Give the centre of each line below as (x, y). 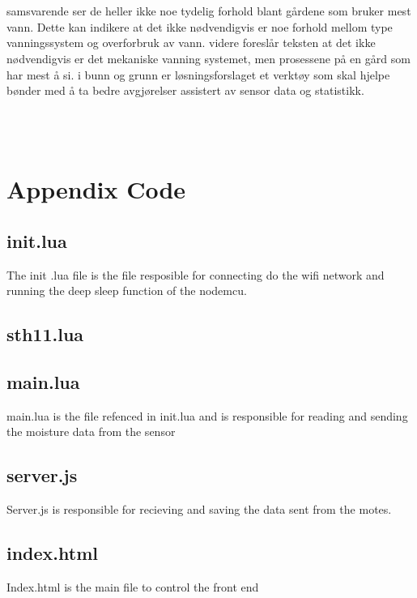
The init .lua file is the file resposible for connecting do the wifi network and (196, 274)
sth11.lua (45, 334)
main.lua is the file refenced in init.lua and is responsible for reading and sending (207, 415)
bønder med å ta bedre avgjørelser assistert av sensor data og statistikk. (185, 90)
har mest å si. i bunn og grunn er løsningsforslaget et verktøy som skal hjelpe (198, 74)
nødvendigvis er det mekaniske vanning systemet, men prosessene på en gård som (208, 58)
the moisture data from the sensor (91, 431)
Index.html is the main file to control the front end (133, 586)
